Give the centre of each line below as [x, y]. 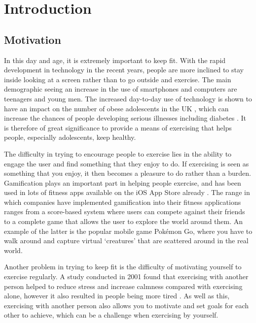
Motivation [33, 39]
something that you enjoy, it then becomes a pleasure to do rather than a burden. [128, 173]
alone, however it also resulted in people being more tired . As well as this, [117, 296]
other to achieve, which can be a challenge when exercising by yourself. [111, 315]
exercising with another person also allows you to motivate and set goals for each [127, 305]
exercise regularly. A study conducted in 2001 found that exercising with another [126, 276]
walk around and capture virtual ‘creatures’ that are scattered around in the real [126, 241]
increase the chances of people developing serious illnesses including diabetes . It [125, 118]
